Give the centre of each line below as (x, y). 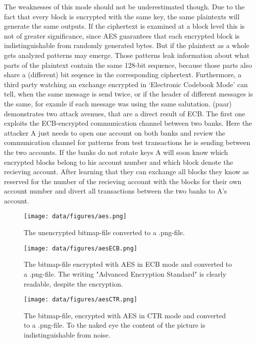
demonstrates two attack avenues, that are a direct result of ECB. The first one (125, 113)
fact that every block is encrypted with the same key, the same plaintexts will (122, 16)
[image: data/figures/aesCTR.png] (81, 300)
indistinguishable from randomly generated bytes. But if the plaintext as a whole (127, 45)
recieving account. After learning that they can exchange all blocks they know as (127, 171)
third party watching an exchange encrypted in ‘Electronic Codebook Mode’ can (126, 84)
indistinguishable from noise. (67, 335)
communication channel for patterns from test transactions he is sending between (127, 142)
